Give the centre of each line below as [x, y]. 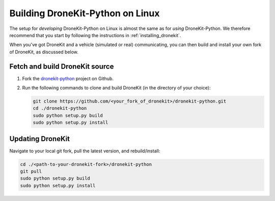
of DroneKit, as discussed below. [44, 52]
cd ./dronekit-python [60, 108]
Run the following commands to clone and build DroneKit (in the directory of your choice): [116, 88]
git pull [31, 172]
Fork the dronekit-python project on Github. [68, 78]
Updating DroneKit [40, 139]
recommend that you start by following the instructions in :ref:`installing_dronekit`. [95, 35]
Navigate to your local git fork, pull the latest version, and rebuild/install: [85, 151]
